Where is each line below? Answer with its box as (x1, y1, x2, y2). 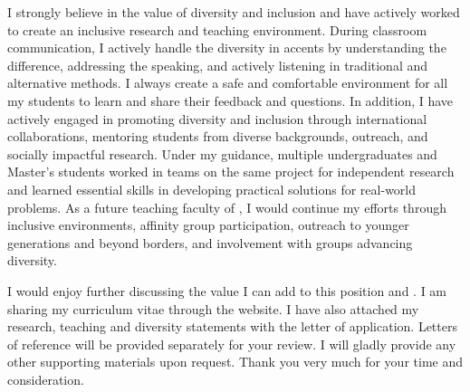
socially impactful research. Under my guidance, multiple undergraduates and (7, 144, 437, 163)
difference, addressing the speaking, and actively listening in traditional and (7, 55, 428, 74)
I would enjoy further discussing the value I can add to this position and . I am (7, 281, 447, 300)
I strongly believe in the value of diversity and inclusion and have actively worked (7, 3, 460, 21)
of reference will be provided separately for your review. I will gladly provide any (7, 334, 456, 353)
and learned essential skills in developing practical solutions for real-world (7, 179, 417, 198)
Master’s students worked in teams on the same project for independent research (7, 162, 455, 181)
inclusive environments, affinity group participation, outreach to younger (7, 215, 409, 234)
